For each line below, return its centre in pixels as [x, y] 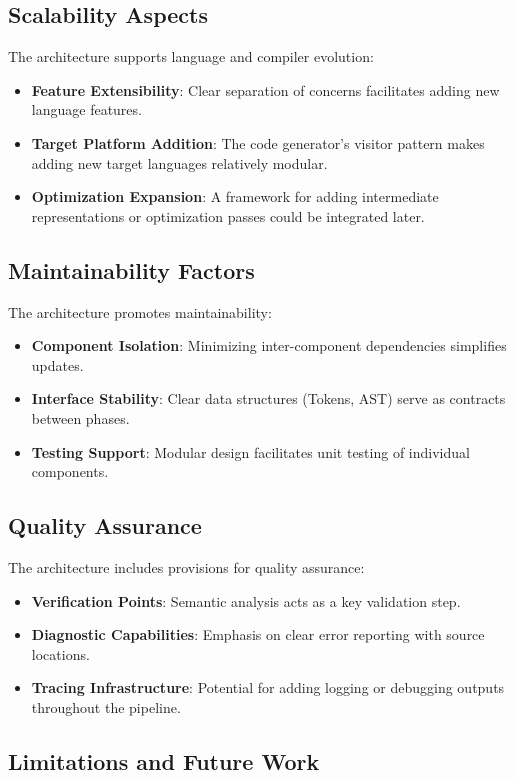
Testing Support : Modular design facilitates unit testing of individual [250, 451]
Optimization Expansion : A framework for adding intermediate [235, 196]
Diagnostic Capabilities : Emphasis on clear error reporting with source [258, 634]
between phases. [80, 417]
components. [70, 471]
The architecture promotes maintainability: [140, 311]
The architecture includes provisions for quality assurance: [186, 566]
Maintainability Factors [131, 269]
